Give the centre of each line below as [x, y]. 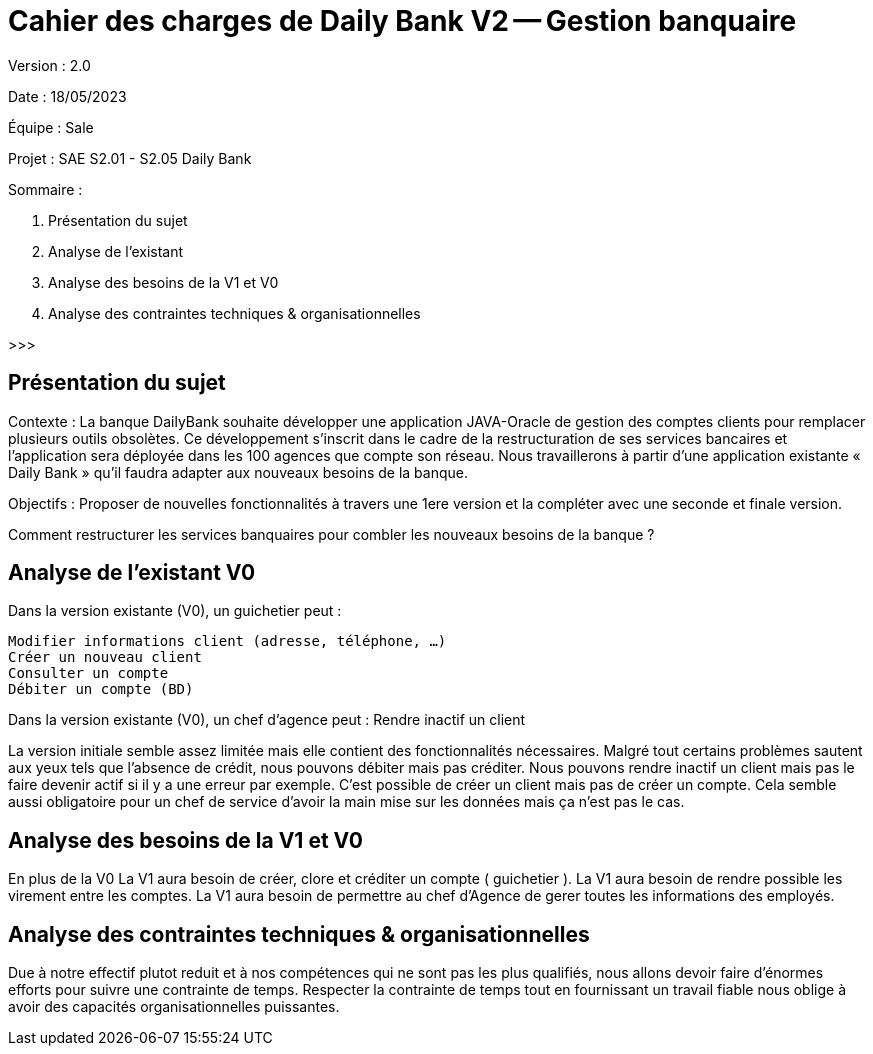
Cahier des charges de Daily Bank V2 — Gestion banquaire [402, 21]
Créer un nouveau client [105, 657]
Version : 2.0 [49, 65]
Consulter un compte [88, 673]
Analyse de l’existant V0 [132, 573]
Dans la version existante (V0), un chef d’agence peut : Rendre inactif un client [267, 720]
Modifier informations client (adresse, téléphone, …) [227, 641]
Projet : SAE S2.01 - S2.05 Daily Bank [130, 158]
